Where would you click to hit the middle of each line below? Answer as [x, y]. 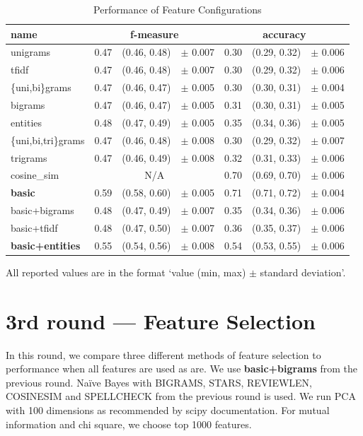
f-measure [155, 34]
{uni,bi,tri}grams [48, 140]
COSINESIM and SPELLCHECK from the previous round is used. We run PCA [181, 396]
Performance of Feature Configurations [178, 9]
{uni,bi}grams [41, 87]
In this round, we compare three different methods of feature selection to [163, 354]
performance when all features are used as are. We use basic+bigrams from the [182, 369]
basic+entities [46, 245]
